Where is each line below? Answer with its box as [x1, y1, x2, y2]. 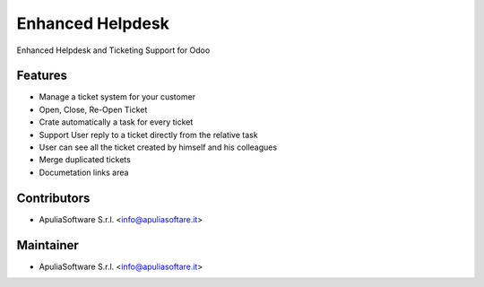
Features [16, 68, 67, 83]
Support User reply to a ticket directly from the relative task [39, 129, 259, 140]
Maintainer [16, 238, 80, 253]
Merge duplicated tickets [39, 154, 132, 165]
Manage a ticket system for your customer [39, 91, 196, 102]
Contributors [16, 190, 91, 205]
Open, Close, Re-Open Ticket [39, 104, 148, 115]
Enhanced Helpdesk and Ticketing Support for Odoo [16, 45, 211, 56]
